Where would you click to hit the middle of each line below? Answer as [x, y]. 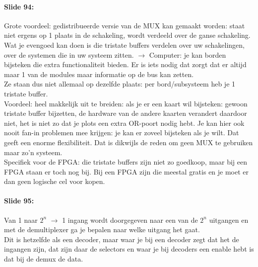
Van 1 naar [21, 220]
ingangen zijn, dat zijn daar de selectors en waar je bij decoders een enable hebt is [129, 249]
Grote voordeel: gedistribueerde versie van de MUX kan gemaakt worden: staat [125, 25]
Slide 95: [19, 201]
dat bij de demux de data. [44, 259]
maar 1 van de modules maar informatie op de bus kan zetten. [99, 74]
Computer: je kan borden [188, 54]
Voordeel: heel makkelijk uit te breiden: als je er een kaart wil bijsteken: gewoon [126, 103]
